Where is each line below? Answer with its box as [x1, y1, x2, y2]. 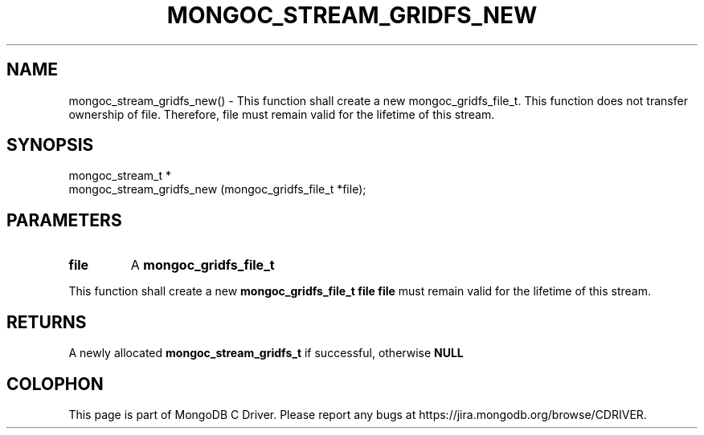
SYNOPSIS [6, 135, 94, 156]
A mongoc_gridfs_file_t [130, 257, 275, 274]
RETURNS [6, 311, 87, 332]
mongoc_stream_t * [68, 169, 172, 183]
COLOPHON [6, 373, 104, 394]
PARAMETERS [6, 209, 122, 230]
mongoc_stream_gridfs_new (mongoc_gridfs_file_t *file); [68, 182, 366, 197]
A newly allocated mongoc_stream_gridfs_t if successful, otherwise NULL [68, 346, 464, 360]
